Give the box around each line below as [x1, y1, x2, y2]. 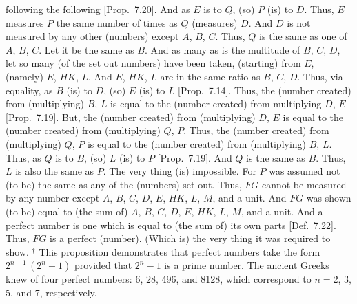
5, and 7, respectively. [6, 285, 97, 299]
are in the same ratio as [160, 69, 261, 83]
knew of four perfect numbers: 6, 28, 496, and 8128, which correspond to [6, 272, 312, 286]
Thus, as [6, 150, 41, 164]
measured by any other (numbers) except [6, 29, 179, 43]
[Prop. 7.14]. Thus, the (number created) [178, 83, 351, 97]
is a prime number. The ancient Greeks [164, 258, 329, 272]
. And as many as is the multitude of [144, 42, 300, 56]
